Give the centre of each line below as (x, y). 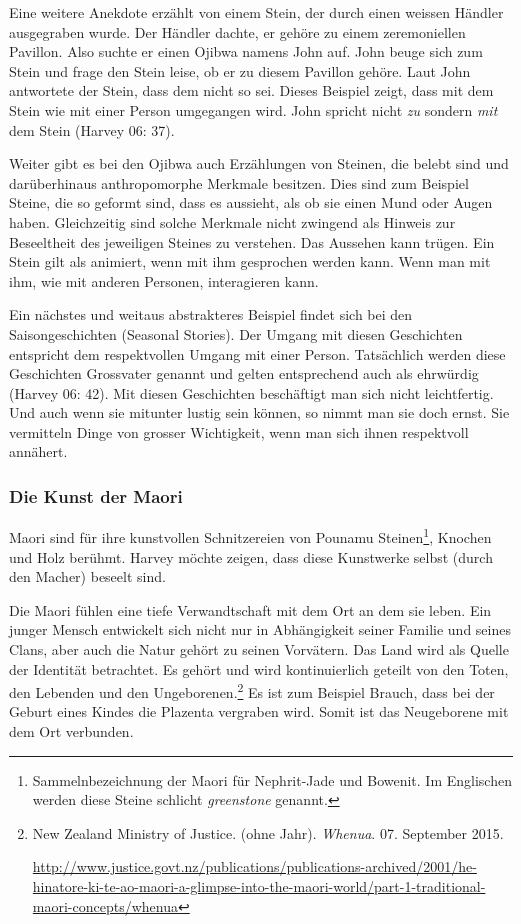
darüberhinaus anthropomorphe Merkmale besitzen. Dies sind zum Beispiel (239, 182)
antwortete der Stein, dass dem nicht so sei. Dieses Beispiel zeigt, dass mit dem (251, 90)
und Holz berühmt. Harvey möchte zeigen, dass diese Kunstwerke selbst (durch (251, 556)
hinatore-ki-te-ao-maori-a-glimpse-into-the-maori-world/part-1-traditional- (259, 885)
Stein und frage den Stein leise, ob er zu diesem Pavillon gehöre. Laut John (240, 70)
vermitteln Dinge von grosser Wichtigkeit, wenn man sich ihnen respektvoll (239, 431)
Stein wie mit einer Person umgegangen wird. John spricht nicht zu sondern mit (253, 109)
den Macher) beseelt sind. (87, 576)
